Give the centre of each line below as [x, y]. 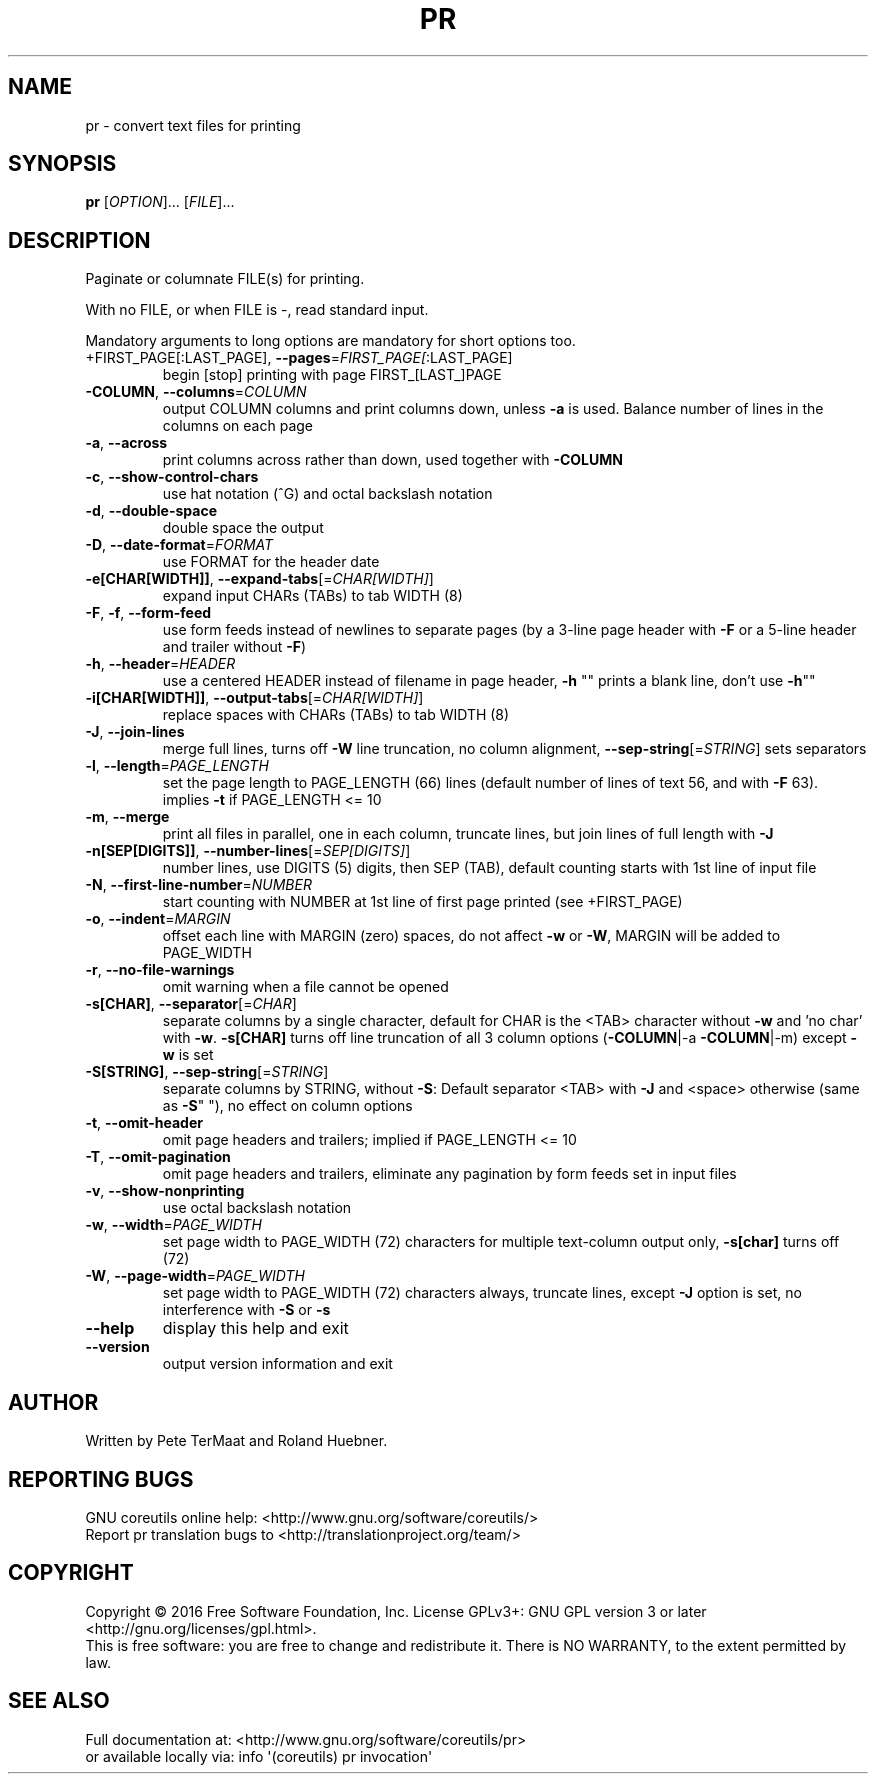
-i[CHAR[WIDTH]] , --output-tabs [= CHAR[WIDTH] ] [254, 698]
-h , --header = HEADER [160, 664]
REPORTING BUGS [101, 1479]
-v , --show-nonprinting [165, 1191]
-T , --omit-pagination [158, 1157]
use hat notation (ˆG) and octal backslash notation [327, 494]
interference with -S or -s [246, 1310]
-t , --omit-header [144, 1123]
